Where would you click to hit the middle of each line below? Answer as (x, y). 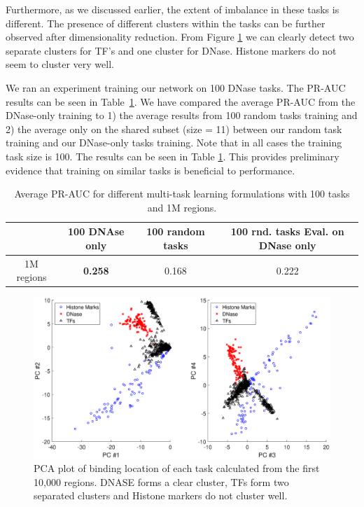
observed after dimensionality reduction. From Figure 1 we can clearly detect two (180, 37)
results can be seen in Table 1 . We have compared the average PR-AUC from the (181, 101)
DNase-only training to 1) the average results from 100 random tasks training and (182, 115)
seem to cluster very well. (60, 64)
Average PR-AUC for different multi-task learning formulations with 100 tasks (182, 194)
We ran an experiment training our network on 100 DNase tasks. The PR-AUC (176, 87)
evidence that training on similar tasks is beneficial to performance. (150, 170)
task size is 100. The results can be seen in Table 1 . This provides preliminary (173, 156)
